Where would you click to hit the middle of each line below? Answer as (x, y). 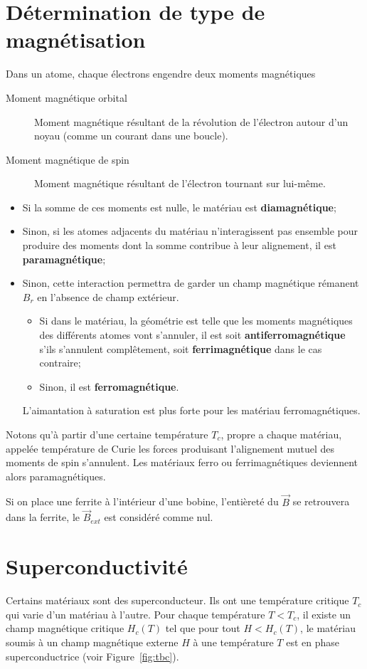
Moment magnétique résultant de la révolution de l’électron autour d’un (191, 121)
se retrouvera (321, 501)
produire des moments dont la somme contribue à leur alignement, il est (179, 245)
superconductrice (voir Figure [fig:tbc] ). (92, 656)
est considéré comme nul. (159, 517)
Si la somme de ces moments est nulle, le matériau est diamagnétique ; (179, 207)
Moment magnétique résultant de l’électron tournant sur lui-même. (180, 183)
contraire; (60, 363)
